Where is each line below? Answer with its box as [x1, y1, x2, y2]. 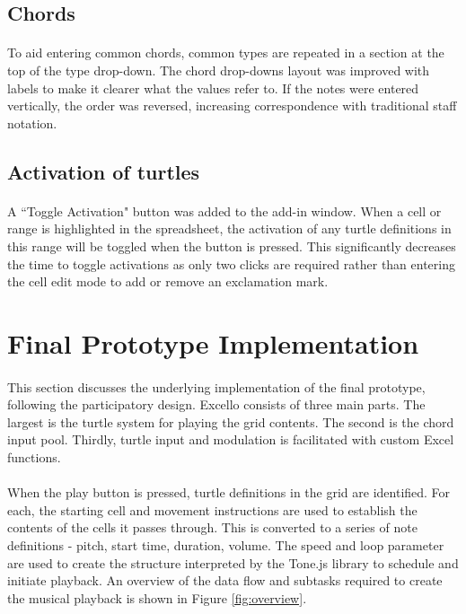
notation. [7, 113, 57, 132]
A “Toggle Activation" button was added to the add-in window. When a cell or [7, 201, 442, 220]
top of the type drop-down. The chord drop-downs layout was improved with [7, 60, 430, 79]
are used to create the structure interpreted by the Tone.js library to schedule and [7, 553, 459, 572]
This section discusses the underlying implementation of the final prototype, [7, 377, 426, 396]
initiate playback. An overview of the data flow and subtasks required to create [7, 571, 443, 590]
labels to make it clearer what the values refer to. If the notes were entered [7, 78, 419, 97]
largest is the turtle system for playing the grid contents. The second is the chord [7, 412, 454, 431]
